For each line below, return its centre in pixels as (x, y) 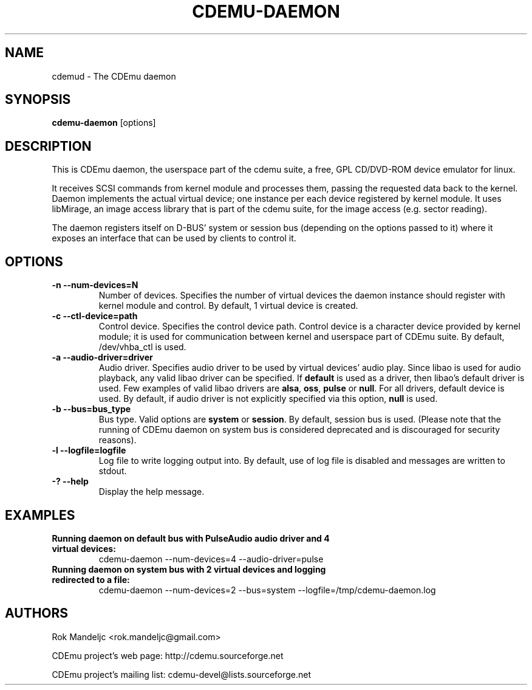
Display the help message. (152, 492)
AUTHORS (37, 613)
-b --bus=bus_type (91, 409)
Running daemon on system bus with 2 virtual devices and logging (189, 569)
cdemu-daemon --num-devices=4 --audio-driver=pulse (211, 559)
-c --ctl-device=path (95, 316)
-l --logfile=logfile (89, 450)
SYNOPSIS (38, 100)
